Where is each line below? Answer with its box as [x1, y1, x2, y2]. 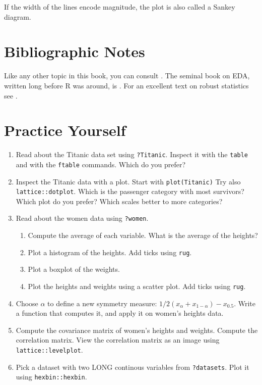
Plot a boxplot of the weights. [28, 264, 120, 274]
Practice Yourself [4, 120, 126, 140]
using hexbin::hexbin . [16, 371, 87, 382]
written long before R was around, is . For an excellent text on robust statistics [4, 80, 249, 90]
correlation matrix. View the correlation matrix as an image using [16, 334, 220, 345]
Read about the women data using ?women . [16, 213, 149, 223]
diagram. [4, 11, 31, 22]
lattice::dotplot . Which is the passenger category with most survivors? [16, 186, 244, 197]
